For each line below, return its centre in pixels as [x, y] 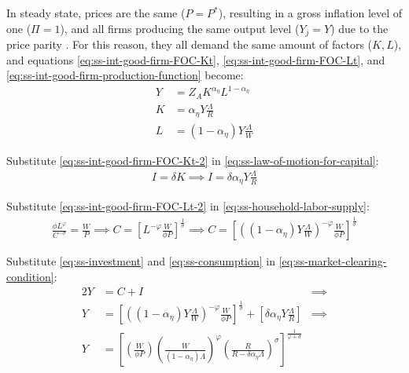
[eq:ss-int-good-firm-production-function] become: [125, 75]
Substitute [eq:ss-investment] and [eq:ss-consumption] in [141, 261]
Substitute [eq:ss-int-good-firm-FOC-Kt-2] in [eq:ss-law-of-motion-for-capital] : [193, 160]
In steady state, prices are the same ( [96, 13]
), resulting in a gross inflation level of [310, 13]
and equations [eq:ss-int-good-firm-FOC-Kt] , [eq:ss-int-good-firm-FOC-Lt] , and [196, 59]
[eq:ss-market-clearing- [333, 261]
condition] [30, 277]
